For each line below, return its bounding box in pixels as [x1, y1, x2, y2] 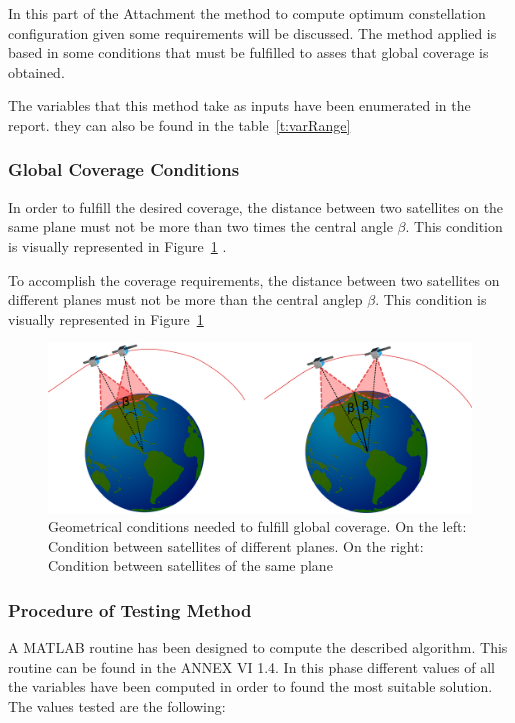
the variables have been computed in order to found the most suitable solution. [8, 676, 493, 697]
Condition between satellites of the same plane [48, 555, 333, 576]
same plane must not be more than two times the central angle [8, 216, 393, 237]
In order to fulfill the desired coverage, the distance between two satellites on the [8, 196, 504, 217]
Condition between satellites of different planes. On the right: [48, 535, 424, 556]
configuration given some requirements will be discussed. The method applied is [8, 22, 497, 43]
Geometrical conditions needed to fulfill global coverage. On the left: [48, 516, 467, 537]
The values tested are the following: [8, 696, 226, 717]
